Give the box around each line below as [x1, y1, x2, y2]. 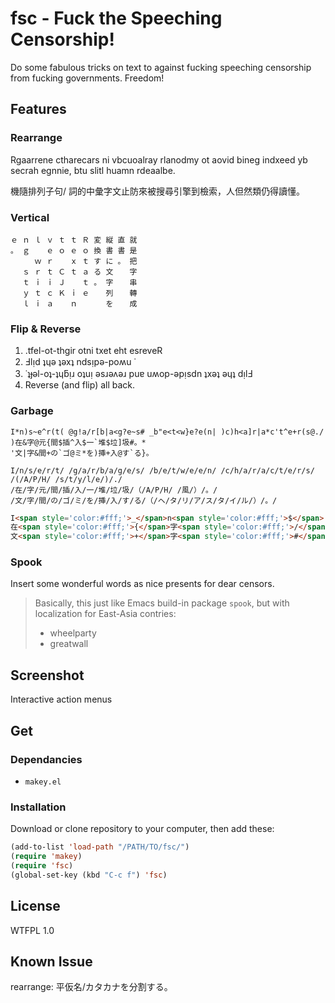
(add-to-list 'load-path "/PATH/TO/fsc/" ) [10, 842, 190, 852]
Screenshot [10, 667, 85, 684]
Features [10, 101, 67, 118]
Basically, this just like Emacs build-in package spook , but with [34, 597, 290, 609]
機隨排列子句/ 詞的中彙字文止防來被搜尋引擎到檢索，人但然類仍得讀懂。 [10, 185, 305, 197]
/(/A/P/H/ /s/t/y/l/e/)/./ [10, 474, 123, 484]
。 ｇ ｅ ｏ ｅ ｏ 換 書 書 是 [10, 245, 138, 256]
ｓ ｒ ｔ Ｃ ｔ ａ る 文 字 [22, 267, 138, 277]
